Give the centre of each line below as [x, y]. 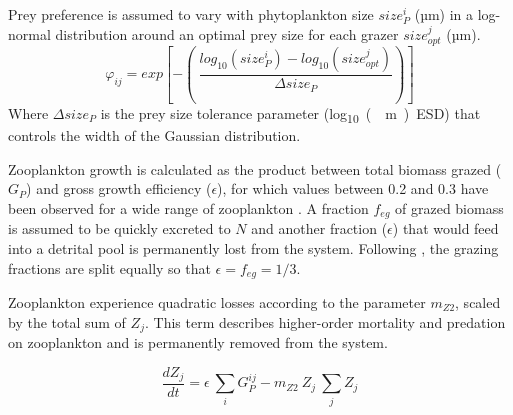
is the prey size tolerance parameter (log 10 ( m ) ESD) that [290, 114]
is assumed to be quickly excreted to [119, 228]
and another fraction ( [319, 228]
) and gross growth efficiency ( [119, 188]
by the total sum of [67, 321]
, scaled [478, 301]
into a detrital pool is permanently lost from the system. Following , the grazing [253, 247]
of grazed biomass [449, 207]
